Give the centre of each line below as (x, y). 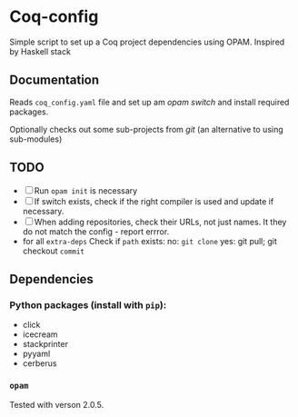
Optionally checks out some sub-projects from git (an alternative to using (146, 129)
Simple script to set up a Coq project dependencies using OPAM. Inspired (147, 42)
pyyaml (36, 354)
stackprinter (45, 344)
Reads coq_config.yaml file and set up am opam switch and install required (149, 102)
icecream (40, 334)
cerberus (40, 363)
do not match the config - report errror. (96, 231)
